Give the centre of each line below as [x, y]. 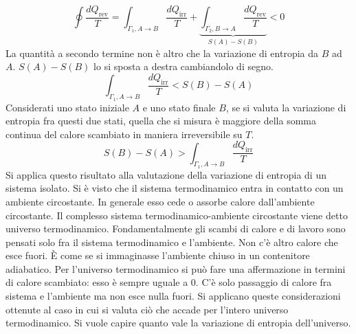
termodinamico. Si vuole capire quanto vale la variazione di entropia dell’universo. [178, 323]
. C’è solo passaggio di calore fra [264, 282]
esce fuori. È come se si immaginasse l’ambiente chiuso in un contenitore [158, 255]
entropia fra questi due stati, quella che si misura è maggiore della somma [161, 121]
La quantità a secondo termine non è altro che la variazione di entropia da [162, 53]
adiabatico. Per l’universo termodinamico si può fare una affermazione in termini [176, 268]
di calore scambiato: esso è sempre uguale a [97, 282]
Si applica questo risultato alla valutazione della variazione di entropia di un [166, 174]
